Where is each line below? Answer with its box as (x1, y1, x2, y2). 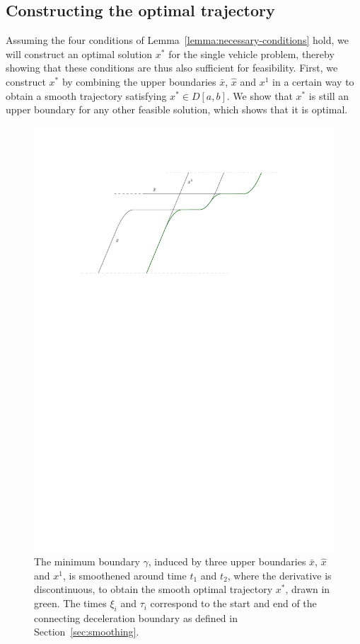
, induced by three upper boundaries (148, 554, 306, 569)
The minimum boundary (34, 554, 140, 569)
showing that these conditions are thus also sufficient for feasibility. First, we (6, 60, 338, 75)
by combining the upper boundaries (62, 74, 216, 89)
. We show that (226, 88, 293, 103)
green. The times (34, 596, 107, 611)
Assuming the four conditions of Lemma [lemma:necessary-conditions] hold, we (6, 33, 349, 47)
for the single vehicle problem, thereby (168, 46, 335, 61)
